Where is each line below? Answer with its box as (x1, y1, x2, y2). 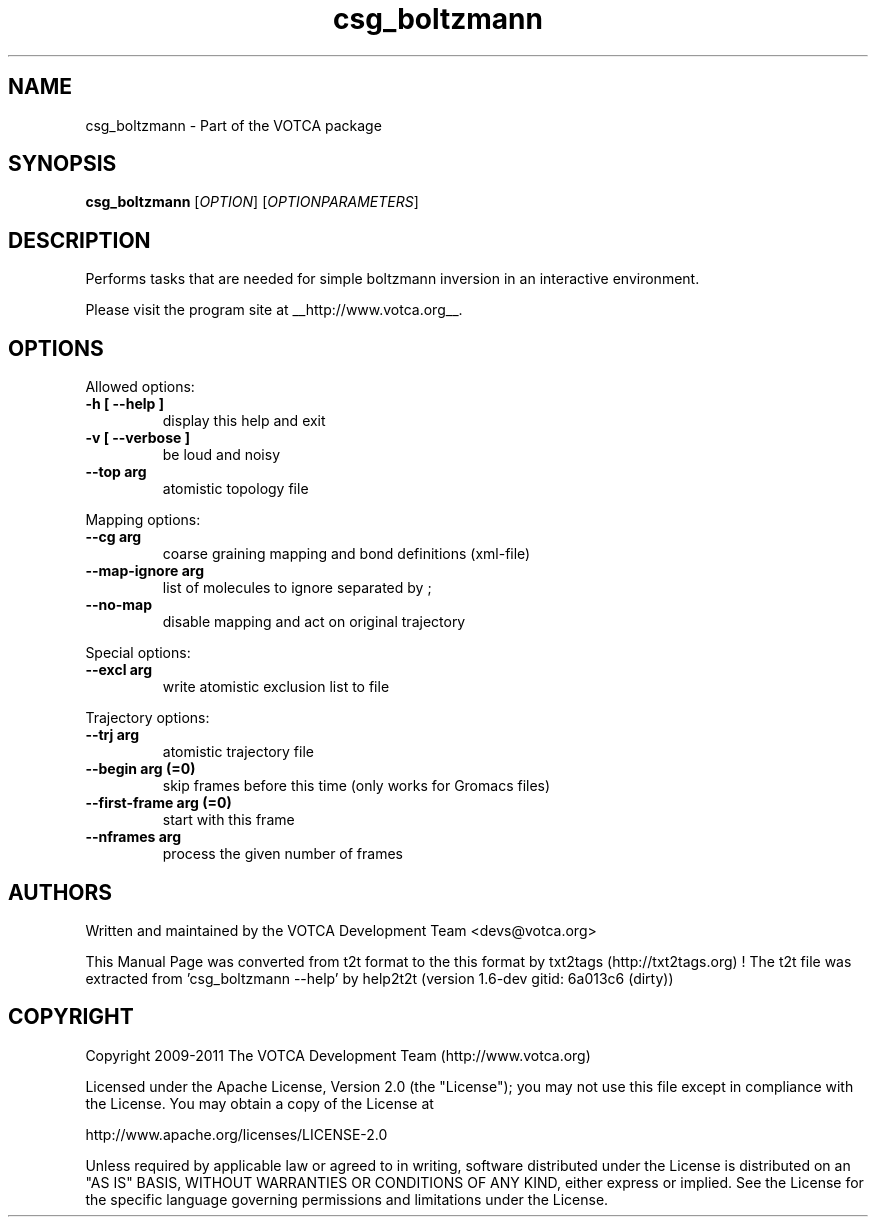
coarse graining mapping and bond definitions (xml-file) (162, 545, 531, 563)
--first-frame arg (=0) (85, 794, 232, 812)
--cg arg (85, 528, 142, 546)
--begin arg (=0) (85, 760, 196, 778)
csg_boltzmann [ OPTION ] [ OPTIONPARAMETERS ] (85, 193, 419, 211)
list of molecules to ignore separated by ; (162, 579, 432, 597)
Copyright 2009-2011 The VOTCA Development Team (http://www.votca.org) (85, 1046, 591, 1064)
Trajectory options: (85, 709, 210, 727)
